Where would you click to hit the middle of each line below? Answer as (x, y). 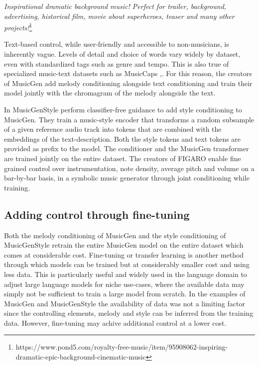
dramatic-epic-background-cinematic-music (81, 357)
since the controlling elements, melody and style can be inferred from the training (129, 313)
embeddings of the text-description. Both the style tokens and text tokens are (123, 138)
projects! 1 (18, 27)
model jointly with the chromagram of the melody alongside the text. (110, 93)
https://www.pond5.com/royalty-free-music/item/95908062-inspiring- (122, 347)
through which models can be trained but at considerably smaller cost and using (127, 264)
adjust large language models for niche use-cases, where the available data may (124, 284)
